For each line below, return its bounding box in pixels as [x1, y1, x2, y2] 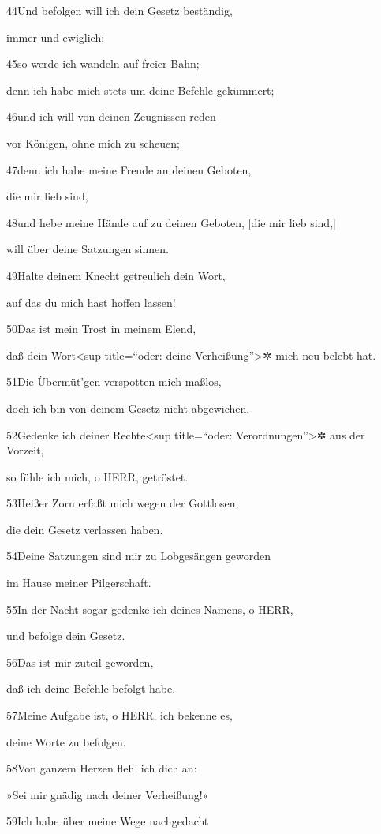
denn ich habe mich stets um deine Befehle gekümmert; [6, 81, 275, 98]
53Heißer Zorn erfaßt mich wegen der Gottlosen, [6, 495, 239, 511]
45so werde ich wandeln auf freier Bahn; [6, 55, 200, 72]
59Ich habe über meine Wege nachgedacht [6, 813, 209, 829]
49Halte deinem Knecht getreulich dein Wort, [6, 267, 226, 283]
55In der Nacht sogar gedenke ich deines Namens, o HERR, [6, 600, 293, 617]
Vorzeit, [6, 442, 44, 458]
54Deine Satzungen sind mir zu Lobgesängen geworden [6, 548, 271, 564]
